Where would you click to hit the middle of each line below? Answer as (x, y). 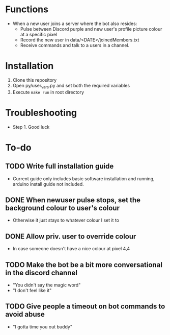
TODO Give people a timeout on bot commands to (85, 307)
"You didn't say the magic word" (47, 285)
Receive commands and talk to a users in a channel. (75, 45)
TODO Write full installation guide (60, 166)
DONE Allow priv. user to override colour (71, 236)
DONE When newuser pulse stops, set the (73, 200)
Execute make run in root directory (48, 92)
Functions (27, 9)
